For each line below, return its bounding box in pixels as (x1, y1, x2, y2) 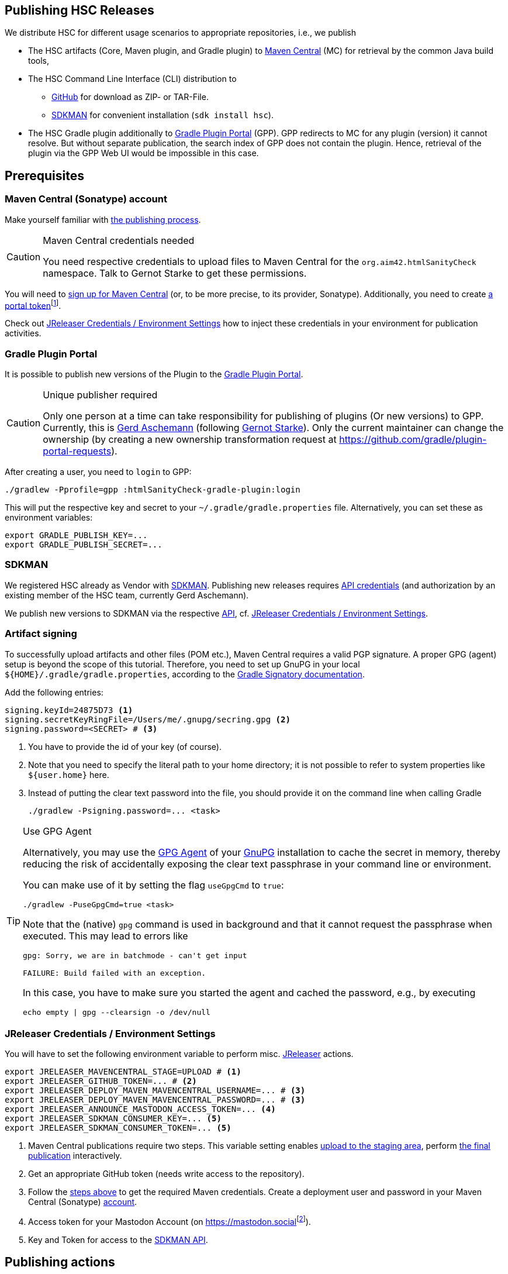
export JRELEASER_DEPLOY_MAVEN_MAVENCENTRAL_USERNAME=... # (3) (5, 1086, 306, 1096)
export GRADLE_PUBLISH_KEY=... (5, 531, 148, 540)
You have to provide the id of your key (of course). (28, 741, 222, 752)
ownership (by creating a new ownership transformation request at (43, 433, 337, 446)
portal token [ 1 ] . (5, 298, 61, 311)
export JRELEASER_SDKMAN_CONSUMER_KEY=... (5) (5, 1114, 222, 1124)
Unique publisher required (43, 389, 158, 401)
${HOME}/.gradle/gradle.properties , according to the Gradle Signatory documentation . (5, 669, 365, 679)
